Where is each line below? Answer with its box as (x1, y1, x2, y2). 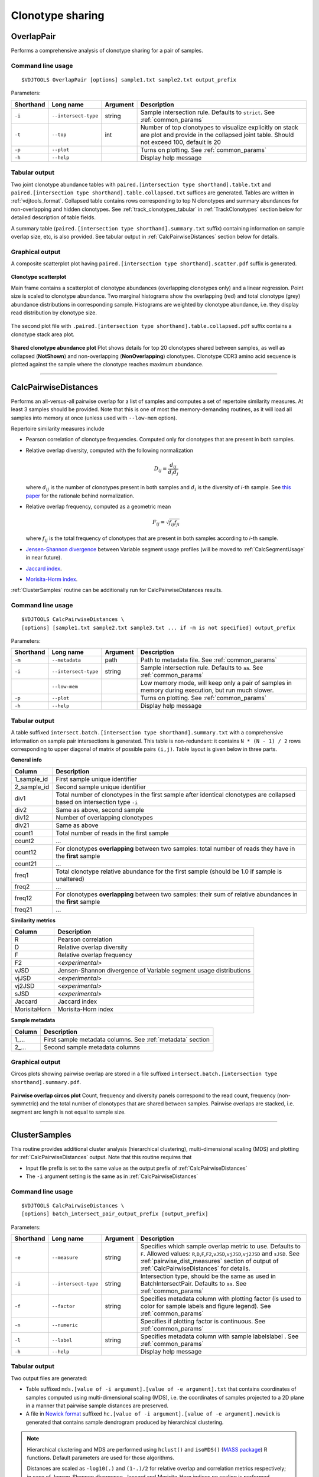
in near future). (25, 554, 62, 561)
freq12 (14, 894, 32, 902)
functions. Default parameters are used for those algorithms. (27, 1454, 174, 1461)
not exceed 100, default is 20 (140, 138, 222, 146)
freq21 (14, 905, 32, 913)
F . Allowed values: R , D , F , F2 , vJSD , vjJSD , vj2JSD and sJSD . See (140, 1250, 300, 1258)
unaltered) (56, 874, 85, 883)
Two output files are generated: (11, 1374, 88, 1382)
